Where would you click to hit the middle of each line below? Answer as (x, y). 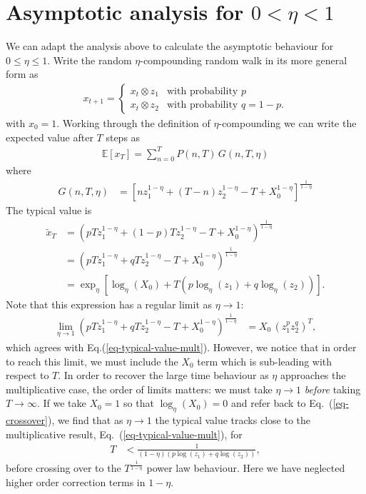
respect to (27, 375)
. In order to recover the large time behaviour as (163, 375)
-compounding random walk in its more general (244, 60)
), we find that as (85, 420)
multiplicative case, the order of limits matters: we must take (139, 389)
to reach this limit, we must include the (92, 361)
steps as (123, 137)
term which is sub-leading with (265, 361)
